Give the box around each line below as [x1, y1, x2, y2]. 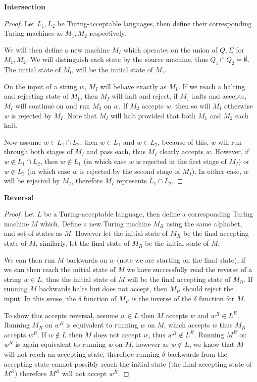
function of [83, 293, 116, 304]
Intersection [4, 1, 46, 11]
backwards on [66, 254, 107, 265]
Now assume [4, 136, 42, 147]
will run [218, 136, 242, 147]
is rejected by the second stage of [80, 165, 180, 176]
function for [199, 293, 235, 304]
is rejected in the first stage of [136, 156, 227, 166]
